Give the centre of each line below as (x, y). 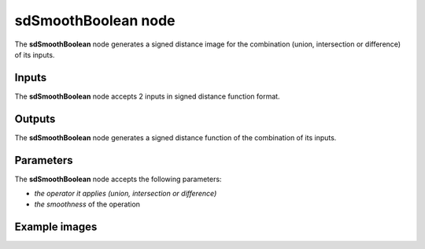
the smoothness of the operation (87, 204)
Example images (56, 227)
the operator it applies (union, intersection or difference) (126, 194)
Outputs (35, 119)
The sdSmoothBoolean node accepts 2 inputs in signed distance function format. (147, 96)
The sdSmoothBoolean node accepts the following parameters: (118, 179)
